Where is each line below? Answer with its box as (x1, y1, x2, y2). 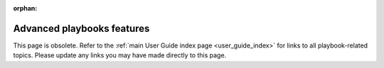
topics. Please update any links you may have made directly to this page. (13, 51, 227, 59)
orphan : (13, 4, 38, 12)
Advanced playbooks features (13, 22, 150, 35)
